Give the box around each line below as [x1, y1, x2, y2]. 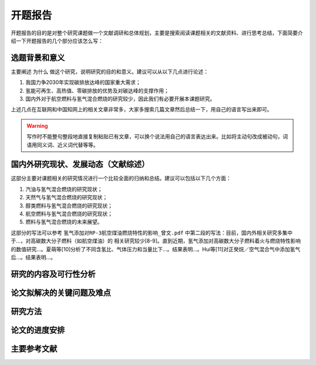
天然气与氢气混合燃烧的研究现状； [25, 194, 108, 201]
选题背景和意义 [11, 53, 65, 63]
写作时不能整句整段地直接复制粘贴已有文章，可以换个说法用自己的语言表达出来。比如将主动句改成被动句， [26, 133, 283, 140]
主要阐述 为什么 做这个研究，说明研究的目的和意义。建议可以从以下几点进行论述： [11, 68, 209, 75]
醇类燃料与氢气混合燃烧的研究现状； [25, 202, 113, 209]
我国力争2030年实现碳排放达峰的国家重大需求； [25, 79, 141, 86]
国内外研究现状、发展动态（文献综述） [11, 159, 149, 169]
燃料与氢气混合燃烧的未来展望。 [25, 219, 102, 226]
